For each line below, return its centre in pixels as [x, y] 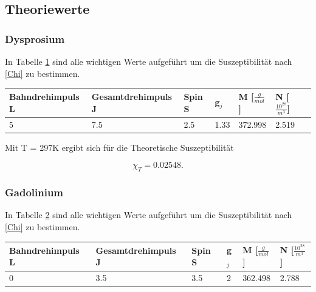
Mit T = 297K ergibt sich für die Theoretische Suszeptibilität [119, 147]
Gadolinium [34, 192]
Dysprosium [35, 38]
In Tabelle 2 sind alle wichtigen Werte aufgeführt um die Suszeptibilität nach [149, 215]
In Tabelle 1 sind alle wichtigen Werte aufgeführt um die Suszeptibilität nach [149, 61]
